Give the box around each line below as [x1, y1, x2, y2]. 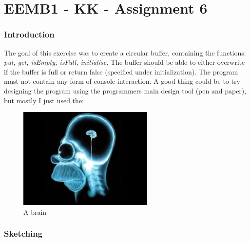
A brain [23, 206, 47, 217]
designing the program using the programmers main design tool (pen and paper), [4, 85, 247, 95]
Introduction [4, 28, 55, 40]
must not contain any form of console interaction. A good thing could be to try [4, 76, 240, 86]
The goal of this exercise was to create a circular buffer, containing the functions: [4, 47, 246, 57]
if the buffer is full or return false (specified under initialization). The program [4, 66, 238, 76]
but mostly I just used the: [4, 95, 84, 105]
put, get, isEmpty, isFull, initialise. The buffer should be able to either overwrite [4, 57, 245, 67]
